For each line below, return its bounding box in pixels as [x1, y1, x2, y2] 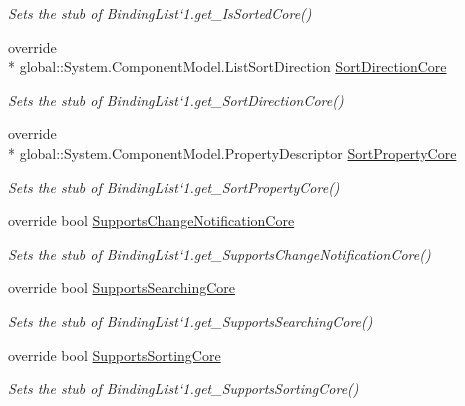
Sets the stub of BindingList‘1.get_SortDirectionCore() [8, 89, 344, 110]
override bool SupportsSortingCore [8, 344, 221, 365]
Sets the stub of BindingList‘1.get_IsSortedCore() [8, 3, 312, 23]
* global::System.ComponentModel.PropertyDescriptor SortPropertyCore [8, 142, 457, 163]
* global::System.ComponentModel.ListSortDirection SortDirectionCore [8, 56, 447, 77]
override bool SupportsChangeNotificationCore [8, 210, 295, 231]
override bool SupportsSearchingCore [8, 277, 236, 298]
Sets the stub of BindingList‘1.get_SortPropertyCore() [8, 176, 340, 197]
